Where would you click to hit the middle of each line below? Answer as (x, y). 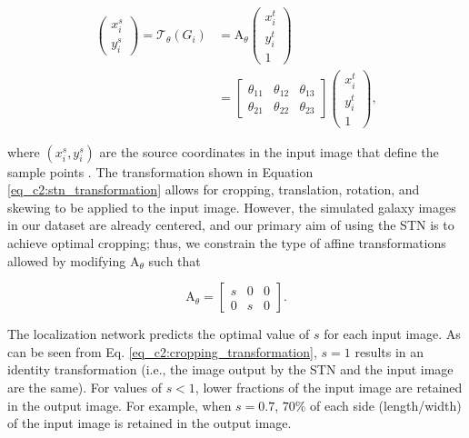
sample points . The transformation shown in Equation (160, 171)
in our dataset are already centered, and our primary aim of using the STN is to (231, 225)
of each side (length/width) (386, 405)
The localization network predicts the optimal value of (159, 334)
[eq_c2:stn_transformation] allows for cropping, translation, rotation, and (214, 189)
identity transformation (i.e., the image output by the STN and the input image (230, 369)
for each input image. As (392, 334)
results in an (389, 351)
